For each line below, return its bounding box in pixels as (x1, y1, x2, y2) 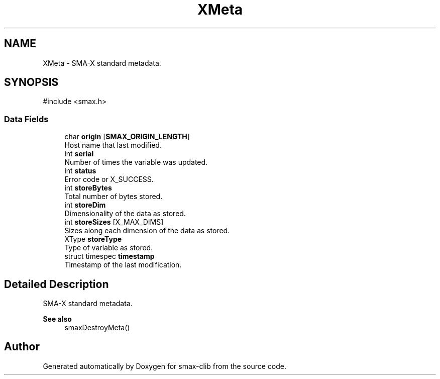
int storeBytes (64, 183, 112, 193)
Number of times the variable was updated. (64, 158, 208, 167)
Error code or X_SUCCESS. (64, 175, 154, 184)
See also (43, 315, 72, 324)
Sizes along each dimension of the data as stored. (64, 226, 230, 235)
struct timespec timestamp (64, 252, 155, 261)
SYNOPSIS (4, 76, 59, 89)
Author (4, 340, 40, 353)
